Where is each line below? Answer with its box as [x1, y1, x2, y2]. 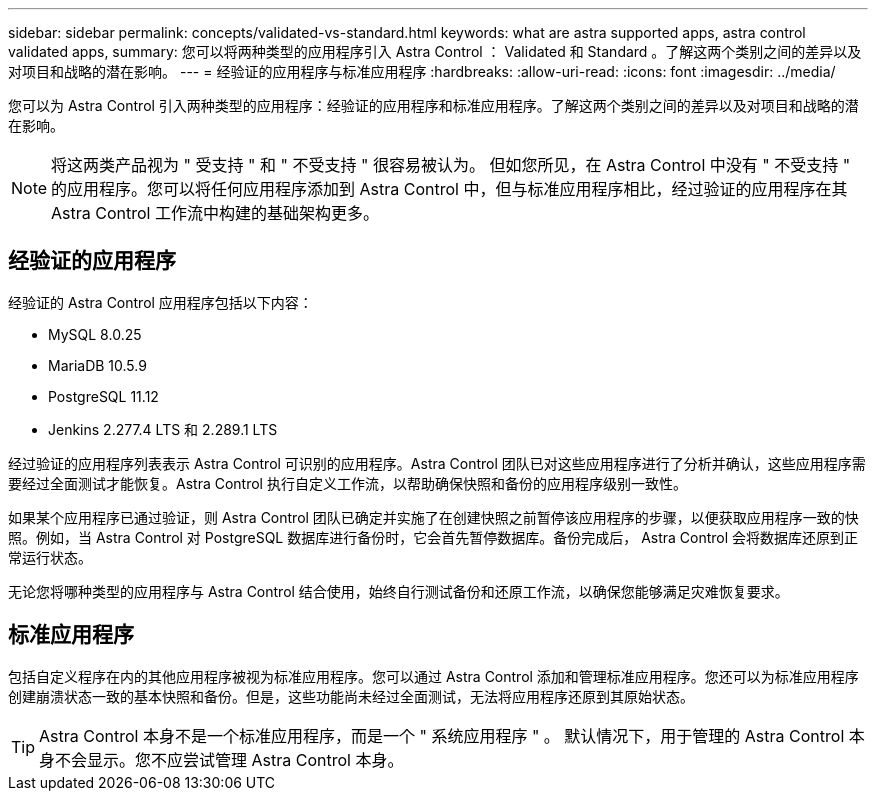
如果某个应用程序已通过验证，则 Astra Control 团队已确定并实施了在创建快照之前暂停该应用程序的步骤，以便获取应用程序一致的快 [8, 508, 859, 526]
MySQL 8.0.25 [48, 325, 142, 343]
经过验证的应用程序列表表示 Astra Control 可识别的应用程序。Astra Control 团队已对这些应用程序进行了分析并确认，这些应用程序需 [8, 454, 866, 472]
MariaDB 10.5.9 [48, 356, 147, 374]
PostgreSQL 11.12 [48, 387, 159, 405]
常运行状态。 [8, 548, 92, 566]
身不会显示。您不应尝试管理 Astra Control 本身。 [39, 749, 404, 770]
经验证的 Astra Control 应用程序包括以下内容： [8, 293, 313, 311]
